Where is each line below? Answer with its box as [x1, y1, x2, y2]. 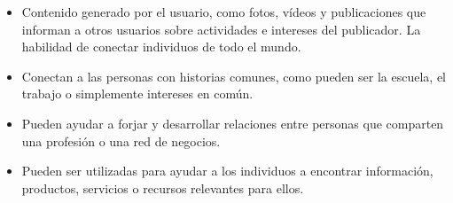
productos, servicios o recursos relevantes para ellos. [21, 178, 304, 197]
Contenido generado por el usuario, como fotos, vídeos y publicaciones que [21, 3, 426, 20]
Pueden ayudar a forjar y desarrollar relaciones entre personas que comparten [21, 113, 444, 132]
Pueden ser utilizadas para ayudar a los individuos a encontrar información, [21, 161, 433, 180]
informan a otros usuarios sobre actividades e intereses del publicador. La [21, 20, 421, 38]
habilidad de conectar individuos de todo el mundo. [21, 37, 301, 56]
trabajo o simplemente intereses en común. [21, 84, 254, 103]
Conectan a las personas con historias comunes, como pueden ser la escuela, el [21, 66, 447, 85]
